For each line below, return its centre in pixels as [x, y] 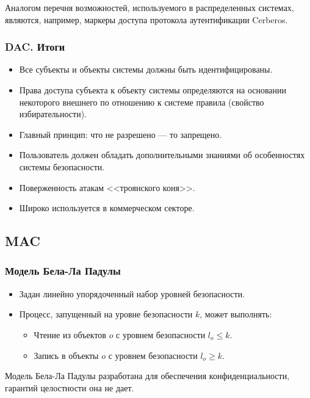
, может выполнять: [236, 314]
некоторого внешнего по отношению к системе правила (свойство [142, 102]
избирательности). [53, 114]
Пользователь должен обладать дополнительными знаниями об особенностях [162, 155]
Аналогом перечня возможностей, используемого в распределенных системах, [150, 7]
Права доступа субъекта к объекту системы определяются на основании [153, 90]
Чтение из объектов [70, 334]
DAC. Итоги [35, 47]
